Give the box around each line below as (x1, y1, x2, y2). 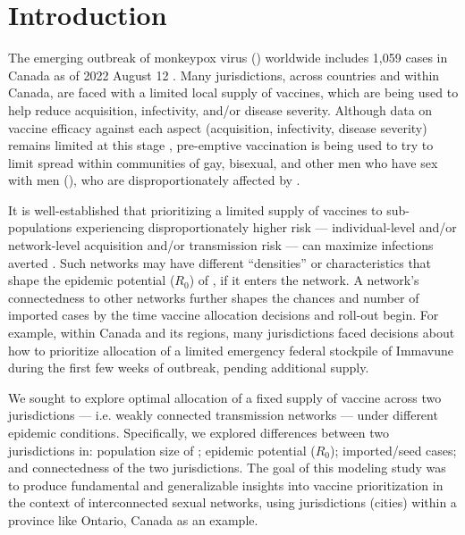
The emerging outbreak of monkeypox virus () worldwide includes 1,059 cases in (8, 48, 448, 67)
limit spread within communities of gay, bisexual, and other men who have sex (8, 153, 438, 171)
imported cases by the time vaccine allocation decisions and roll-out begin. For (8, 305, 439, 324)
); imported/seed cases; (330, 440, 457, 459)
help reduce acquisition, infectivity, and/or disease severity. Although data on (8, 100, 433, 119)
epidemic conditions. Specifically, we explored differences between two (8, 423, 390, 441)
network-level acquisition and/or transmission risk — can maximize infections (8, 236, 434, 255)
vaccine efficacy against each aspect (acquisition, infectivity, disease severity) (8, 118, 427, 137)
